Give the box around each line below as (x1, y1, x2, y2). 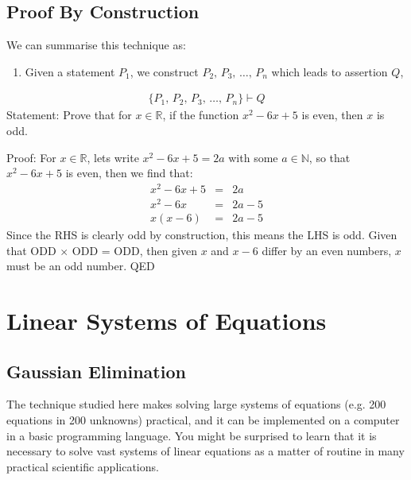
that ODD (6, 242, 56, 258)
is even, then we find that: (65, 165, 193, 181)
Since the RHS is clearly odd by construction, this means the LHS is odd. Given (6, 226, 397, 243)
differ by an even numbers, (262, 242, 392, 258)
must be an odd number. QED (6, 257, 155, 274)
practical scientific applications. (6, 458, 159, 474)
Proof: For (6, 149, 56, 165)
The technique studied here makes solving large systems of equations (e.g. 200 (6, 396, 386, 412)
